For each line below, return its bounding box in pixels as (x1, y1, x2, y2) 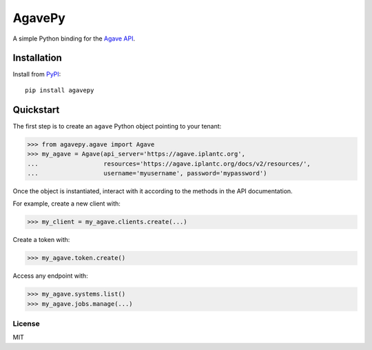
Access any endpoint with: (12, 272, 89, 280)
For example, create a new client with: (12, 199, 121, 208)
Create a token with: (12, 236, 70, 244)
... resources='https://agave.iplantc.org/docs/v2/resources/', (27, 160, 311, 168)
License (12, 318, 41, 328)
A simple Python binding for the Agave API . (12, 34, 136, 43)
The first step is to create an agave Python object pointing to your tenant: (12, 122, 222, 130)
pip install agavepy (25, 86, 94, 94)
